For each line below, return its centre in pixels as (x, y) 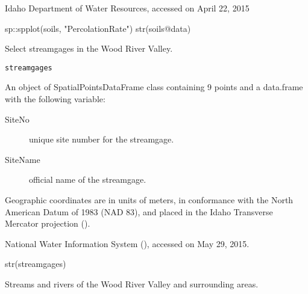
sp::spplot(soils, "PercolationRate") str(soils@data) (98, 28)
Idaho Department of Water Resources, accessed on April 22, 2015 (127, 8)
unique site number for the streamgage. (102, 139)
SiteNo (17, 119)
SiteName (23, 159)
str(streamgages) (36, 264)
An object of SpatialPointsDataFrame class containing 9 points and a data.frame (154, 87)
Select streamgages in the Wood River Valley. (89, 48)
